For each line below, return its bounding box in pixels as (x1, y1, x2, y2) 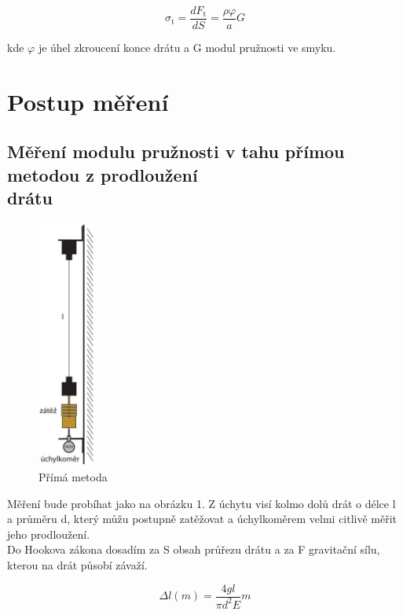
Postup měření (7, 85, 169, 117)
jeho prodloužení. (7, 525, 90, 542)
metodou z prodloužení (7, 162, 198, 186)
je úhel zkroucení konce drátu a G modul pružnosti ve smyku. (38, 39, 336, 56)
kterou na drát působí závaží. (7, 556, 148, 573)
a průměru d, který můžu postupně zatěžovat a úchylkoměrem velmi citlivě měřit (7, 510, 398, 527)
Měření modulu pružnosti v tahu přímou (7, 139, 345, 164)
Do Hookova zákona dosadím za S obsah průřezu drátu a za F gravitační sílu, (7, 541, 380, 558)
